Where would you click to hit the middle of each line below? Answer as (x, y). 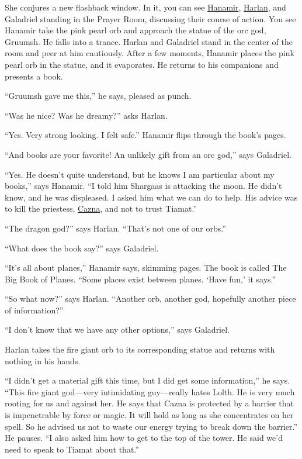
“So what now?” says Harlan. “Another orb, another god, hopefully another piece (150, 298)
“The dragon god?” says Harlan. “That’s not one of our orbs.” (115, 228)
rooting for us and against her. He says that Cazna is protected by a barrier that (149, 403)
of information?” (34, 310)
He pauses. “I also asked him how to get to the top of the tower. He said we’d (144, 438)
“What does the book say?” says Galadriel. (82, 248)
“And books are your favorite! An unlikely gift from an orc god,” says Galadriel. (148, 154)
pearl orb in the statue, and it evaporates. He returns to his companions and (142, 64)
